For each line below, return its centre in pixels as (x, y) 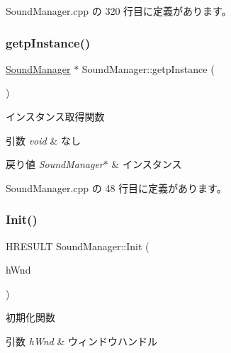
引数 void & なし (43, 140)
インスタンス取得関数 (55, 116)
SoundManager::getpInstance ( (148, 68)
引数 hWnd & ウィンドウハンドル (81, 341)
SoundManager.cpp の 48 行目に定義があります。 (116, 187)
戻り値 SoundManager (55, 164)
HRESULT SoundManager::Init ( (78, 246)
